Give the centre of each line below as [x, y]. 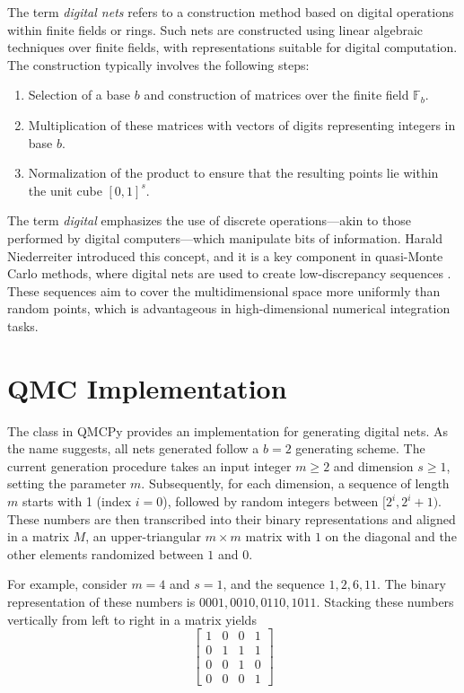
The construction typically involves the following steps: [158, 64]
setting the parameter [67, 483]
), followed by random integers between [271, 501]
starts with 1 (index [77, 501]
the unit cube [65, 190]
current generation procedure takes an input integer [149, 465]
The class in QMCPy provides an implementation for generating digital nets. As [228, 430]
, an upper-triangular [144, 536]
